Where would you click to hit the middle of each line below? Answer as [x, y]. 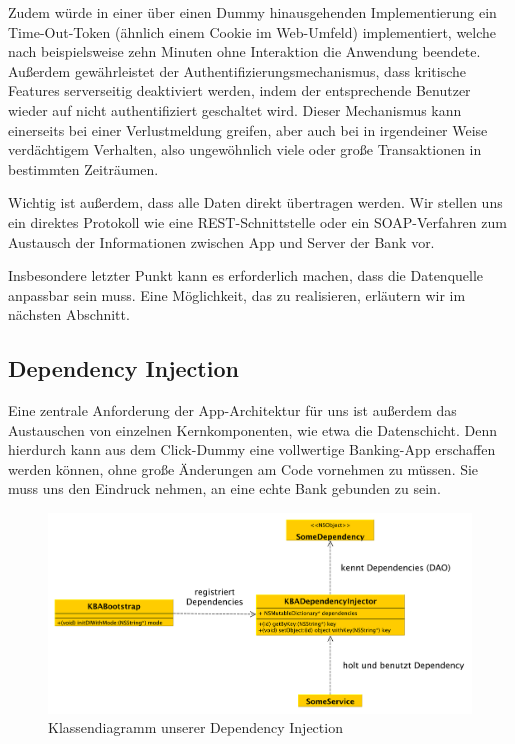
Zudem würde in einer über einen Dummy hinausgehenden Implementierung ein [252, 12]
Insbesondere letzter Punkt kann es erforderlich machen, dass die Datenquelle [246, 275]
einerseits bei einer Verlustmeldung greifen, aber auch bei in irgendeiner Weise [248, 129]
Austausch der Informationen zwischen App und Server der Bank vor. [221, 241]
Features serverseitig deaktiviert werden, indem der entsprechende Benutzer [239, 90]
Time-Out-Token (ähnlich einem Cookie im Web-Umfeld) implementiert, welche [252, 31]
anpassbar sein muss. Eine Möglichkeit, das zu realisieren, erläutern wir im [237, 294]
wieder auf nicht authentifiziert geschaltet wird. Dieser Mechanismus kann [235, 109]
